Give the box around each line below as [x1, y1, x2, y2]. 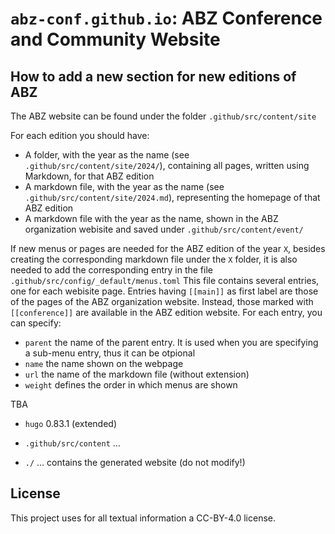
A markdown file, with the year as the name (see [24, 181, 225, 192]
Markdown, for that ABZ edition [24, 170, 155, 182]
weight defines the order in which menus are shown [24, 379, 238, 391]
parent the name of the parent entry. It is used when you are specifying [24, 337, 319, 348]
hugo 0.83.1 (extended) [24, 418, 118, 429]
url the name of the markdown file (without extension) [24, 368, 250, 380]
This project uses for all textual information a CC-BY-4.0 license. [10, 512, 276, 524]
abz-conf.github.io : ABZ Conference [10, 7, 323, 30]
